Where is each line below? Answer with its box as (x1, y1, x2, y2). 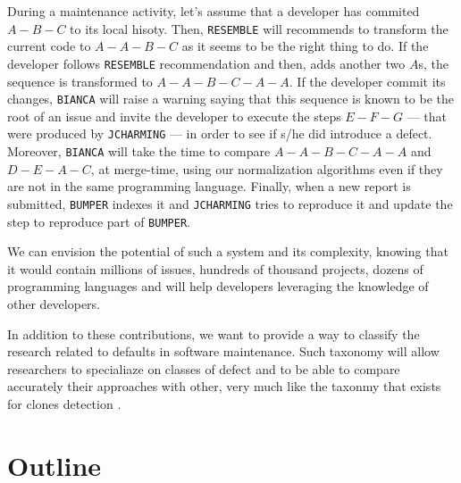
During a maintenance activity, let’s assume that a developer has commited (7, 2, 420, 20)
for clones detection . (7, 394, 122, 412)
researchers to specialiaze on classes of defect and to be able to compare (7, 359, 400, 378)
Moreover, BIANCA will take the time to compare (7, 142, 271, 160)
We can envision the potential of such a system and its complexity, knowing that (7, 242, 448, 261)
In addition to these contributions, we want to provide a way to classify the (7, 324, 420, 343)
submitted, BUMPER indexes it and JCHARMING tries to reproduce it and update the (7, 194, 453, 212)
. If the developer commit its (289, 71, 446, 90)
